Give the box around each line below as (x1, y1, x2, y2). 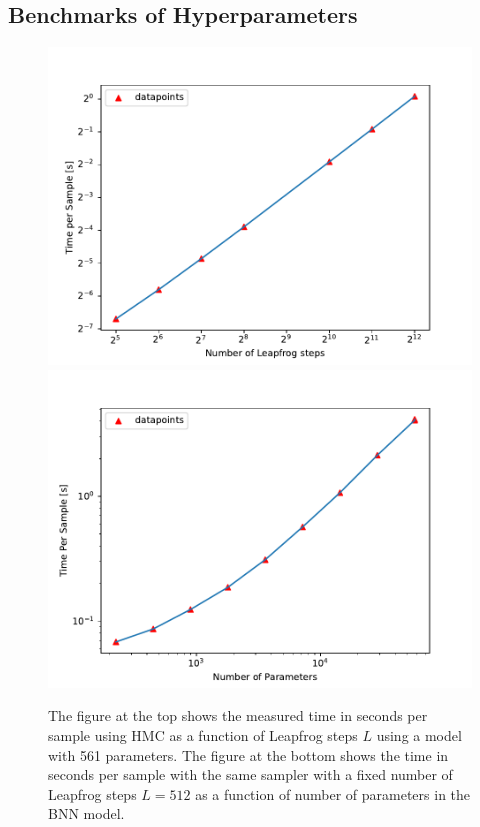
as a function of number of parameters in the (195, 783, 471, 804)
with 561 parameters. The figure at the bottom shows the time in (48, 744, 449, 765)
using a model (376, 724, 462, 745)
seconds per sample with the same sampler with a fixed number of (48, 764, 453, 785)
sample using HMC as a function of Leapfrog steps (48, 724, 358, 745)
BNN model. (48, 803, 125, 824)
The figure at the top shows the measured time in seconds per (48, 705, 428, 726)
